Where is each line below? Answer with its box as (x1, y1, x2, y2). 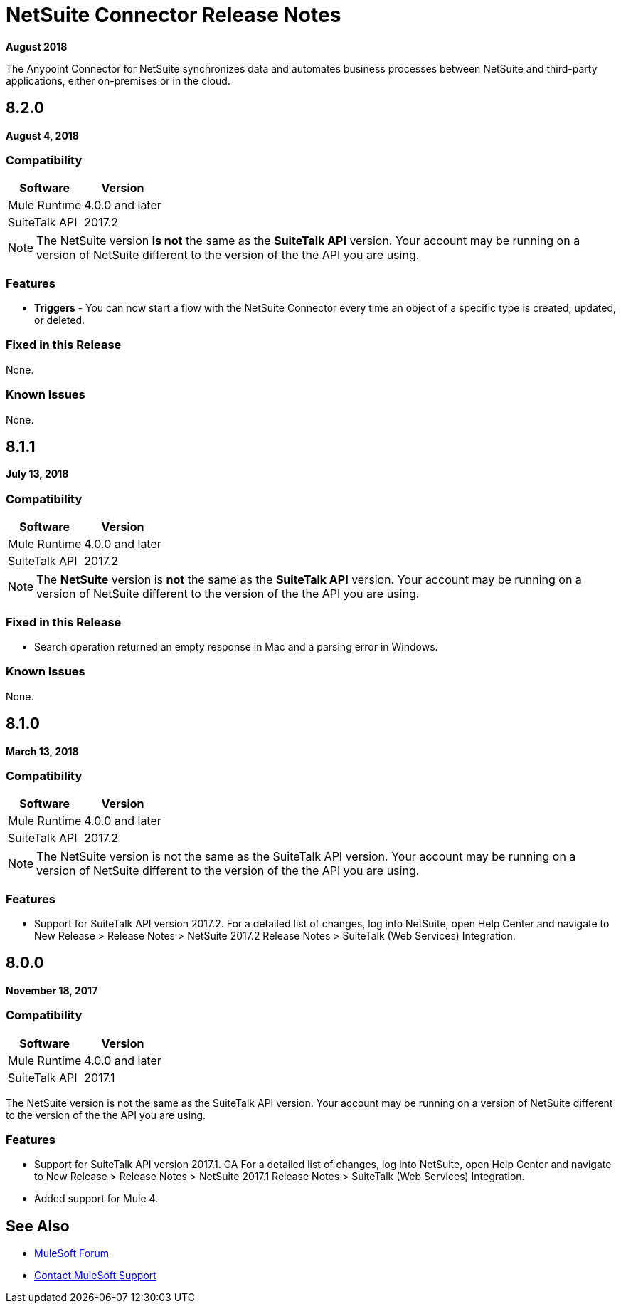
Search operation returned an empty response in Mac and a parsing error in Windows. (34, 640, 438, 653)
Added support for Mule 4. (34, 1192, 159, 1205)
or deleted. (34, 314, 85, 327)
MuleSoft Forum (34, 1247, 109, 1260)
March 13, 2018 (6, 745, 79, 757)
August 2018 (6, 40, 68, 53)
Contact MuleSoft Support (34, 1269, 156, 1282)
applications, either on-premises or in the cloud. (6, 74, 230, 87)
